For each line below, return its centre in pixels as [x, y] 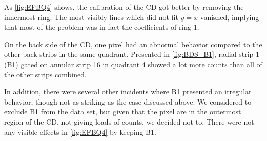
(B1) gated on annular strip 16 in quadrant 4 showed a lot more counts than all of [133, 64]
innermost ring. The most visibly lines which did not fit [91, 17]
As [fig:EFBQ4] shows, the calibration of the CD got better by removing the [124, 7]
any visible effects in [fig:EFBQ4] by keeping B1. [80, 132]
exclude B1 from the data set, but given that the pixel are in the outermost [123, 112]
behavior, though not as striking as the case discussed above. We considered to [128, 101]
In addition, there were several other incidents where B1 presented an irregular [128, 92]
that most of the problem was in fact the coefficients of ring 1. [102, 27]
